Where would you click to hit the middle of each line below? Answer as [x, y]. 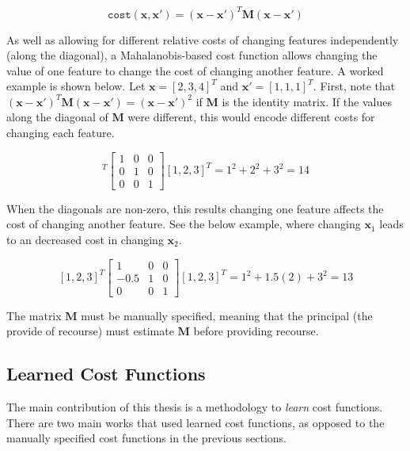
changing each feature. [61, 133]
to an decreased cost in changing [85, 239]
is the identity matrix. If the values [307, 101]
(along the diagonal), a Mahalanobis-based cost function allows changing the [192, 55]
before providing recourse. [256, 331]
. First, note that [354, 86]
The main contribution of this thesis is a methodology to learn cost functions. [195, 407]
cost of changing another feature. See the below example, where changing [184, 224]
